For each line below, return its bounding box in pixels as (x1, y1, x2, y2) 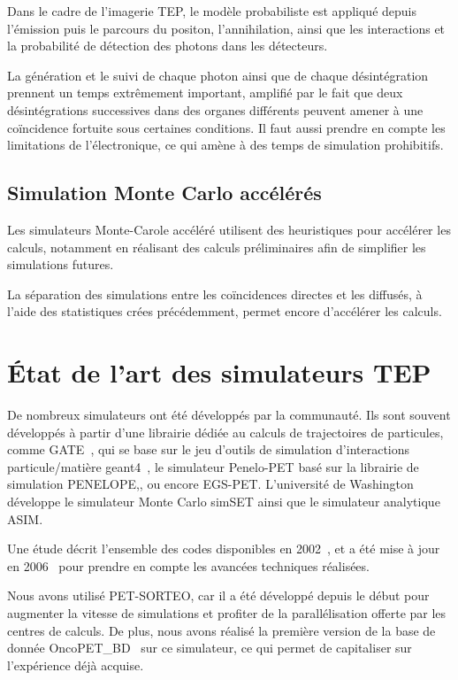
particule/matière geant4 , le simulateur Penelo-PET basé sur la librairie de (7, 457, 419, 475)
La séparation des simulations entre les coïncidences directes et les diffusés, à (7, 284, 423, 303)
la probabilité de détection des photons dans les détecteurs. (7, 36, 328, 55)
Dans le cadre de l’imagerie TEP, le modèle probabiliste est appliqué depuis (7, 2, 417, 19)
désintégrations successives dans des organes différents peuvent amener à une (7, 100, 424, 119)
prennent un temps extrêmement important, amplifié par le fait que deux (7, 83, 403, 102)
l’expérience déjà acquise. (7, 655, 144, 674)
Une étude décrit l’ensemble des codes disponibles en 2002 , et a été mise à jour (7, 539, 440, 558)
